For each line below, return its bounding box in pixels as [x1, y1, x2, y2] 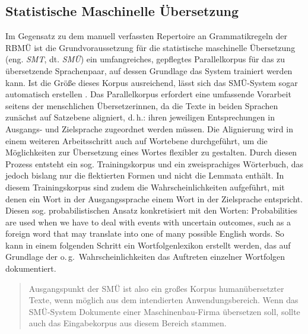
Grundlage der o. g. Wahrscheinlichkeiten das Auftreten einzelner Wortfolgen [5, 250, 285, 263]
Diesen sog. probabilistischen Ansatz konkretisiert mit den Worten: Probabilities [5, 204, 297, 217]
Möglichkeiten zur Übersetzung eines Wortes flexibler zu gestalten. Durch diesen [5, 146, 297, 158]
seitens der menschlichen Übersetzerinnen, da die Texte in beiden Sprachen [5, 99, 278, 112]
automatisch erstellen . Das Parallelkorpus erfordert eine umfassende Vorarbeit [5, 88, 291, 100]
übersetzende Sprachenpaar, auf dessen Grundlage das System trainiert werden [5, 64, 293, 77]
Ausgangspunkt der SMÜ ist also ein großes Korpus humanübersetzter [28, 282, 284, 294]
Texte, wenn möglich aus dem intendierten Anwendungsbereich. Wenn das [28, 294, 299, 306]
